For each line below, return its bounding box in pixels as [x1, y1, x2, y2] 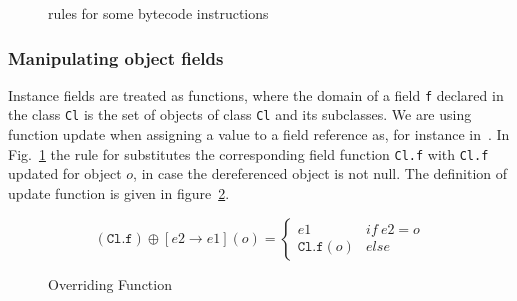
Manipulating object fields [8, 45, 224, 70]
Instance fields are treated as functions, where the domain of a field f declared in [8, 84, 504, 105]
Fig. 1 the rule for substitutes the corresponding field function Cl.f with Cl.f [8, 143, 489, 164]
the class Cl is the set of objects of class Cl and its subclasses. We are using [8, 104, 472, 125]
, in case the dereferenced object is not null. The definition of [133, 163, 508, 184]
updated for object [8, 163, 122, 184]
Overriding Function [48, 273, 172, 294]
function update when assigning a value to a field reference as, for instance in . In [8, 124, 510, 145]
